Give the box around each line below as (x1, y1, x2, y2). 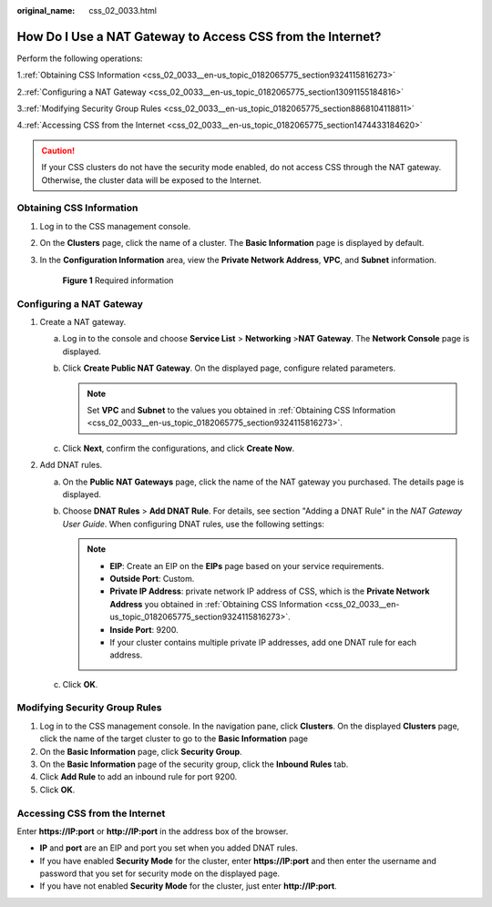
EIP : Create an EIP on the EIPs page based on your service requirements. (109, 560, 384, 571)
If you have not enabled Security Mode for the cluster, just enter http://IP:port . (39, 881, 337, 892)
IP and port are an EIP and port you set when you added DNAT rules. (39, 842, 298, 853)
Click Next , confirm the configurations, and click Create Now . (62, 443, 295, 453)
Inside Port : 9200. (109, 624, 179, 635)
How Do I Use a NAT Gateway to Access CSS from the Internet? (16, 28, 382, 45)
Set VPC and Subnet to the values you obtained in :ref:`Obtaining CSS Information (87, 405, 396, 416)
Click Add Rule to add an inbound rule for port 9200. (39, 771, 238, 782)
